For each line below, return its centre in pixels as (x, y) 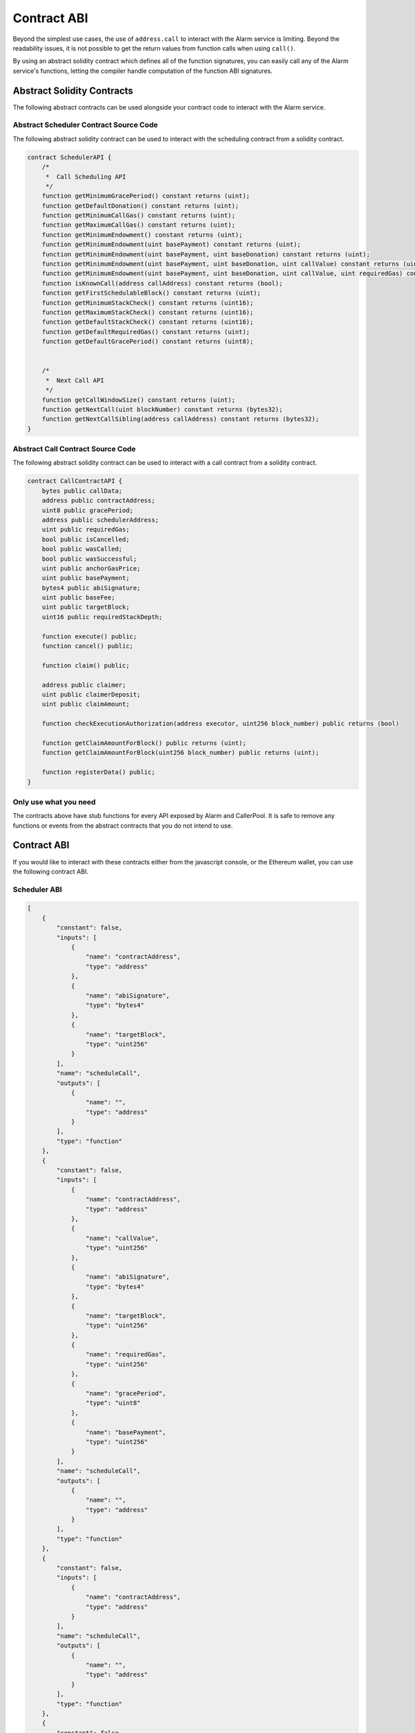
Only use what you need (54, 802)
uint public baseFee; (79, 598)
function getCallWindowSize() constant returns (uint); (139, 400)
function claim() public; (86, 665)
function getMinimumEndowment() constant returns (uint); (142, 235)
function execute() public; (90, 636)
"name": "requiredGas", (126, 1355)
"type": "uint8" (113, 1403)
